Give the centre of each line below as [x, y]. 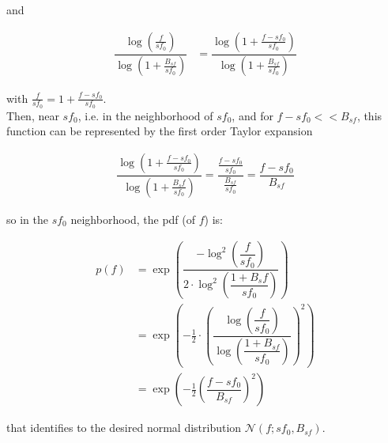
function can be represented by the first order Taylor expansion [160, 131]
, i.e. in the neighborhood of [145, 115]
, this [369, 115]
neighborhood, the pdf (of [133, 219]
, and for [252, 115]
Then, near [33, 115]
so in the [27, 219]
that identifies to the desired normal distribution [124, 428]
